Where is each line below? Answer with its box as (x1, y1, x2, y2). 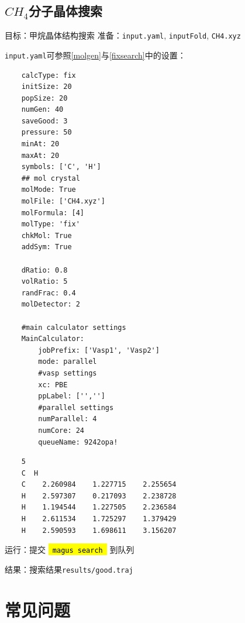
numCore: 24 (38, 426, 85, 435)
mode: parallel (38, 357, 97, 366)
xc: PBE (38, 380, 68, 389)
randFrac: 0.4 (21, 288, 76, 297)
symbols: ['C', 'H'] (21, 163, 101, 171)
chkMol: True (21, 231, 72, 240)
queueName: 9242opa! (38, 438, 118, 446)
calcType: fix (21, 71, 76, 80)
